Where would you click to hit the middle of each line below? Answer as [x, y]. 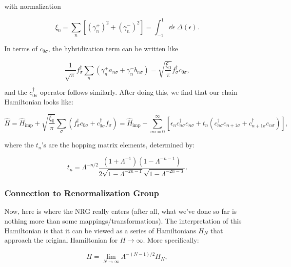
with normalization [33, 6]
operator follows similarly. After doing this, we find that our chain [139, 92]
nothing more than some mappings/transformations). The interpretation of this [123, 220]
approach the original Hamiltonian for [61, 240]
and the [16, 92]
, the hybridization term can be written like [113, 48]
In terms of [21, 48]
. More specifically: [171, 240]
